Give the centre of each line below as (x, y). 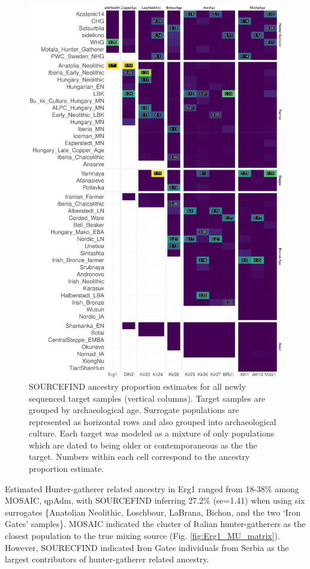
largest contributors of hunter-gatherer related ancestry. (107, 559)
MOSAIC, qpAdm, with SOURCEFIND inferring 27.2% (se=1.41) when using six (155, 500)
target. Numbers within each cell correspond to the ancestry (139, 457)
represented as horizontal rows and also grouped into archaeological (153, 421)
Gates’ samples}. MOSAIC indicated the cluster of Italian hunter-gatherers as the (155, 524)
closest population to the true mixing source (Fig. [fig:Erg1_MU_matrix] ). (142, 536)
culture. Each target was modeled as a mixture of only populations (152, 433)
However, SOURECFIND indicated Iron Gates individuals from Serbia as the (147, 547)
